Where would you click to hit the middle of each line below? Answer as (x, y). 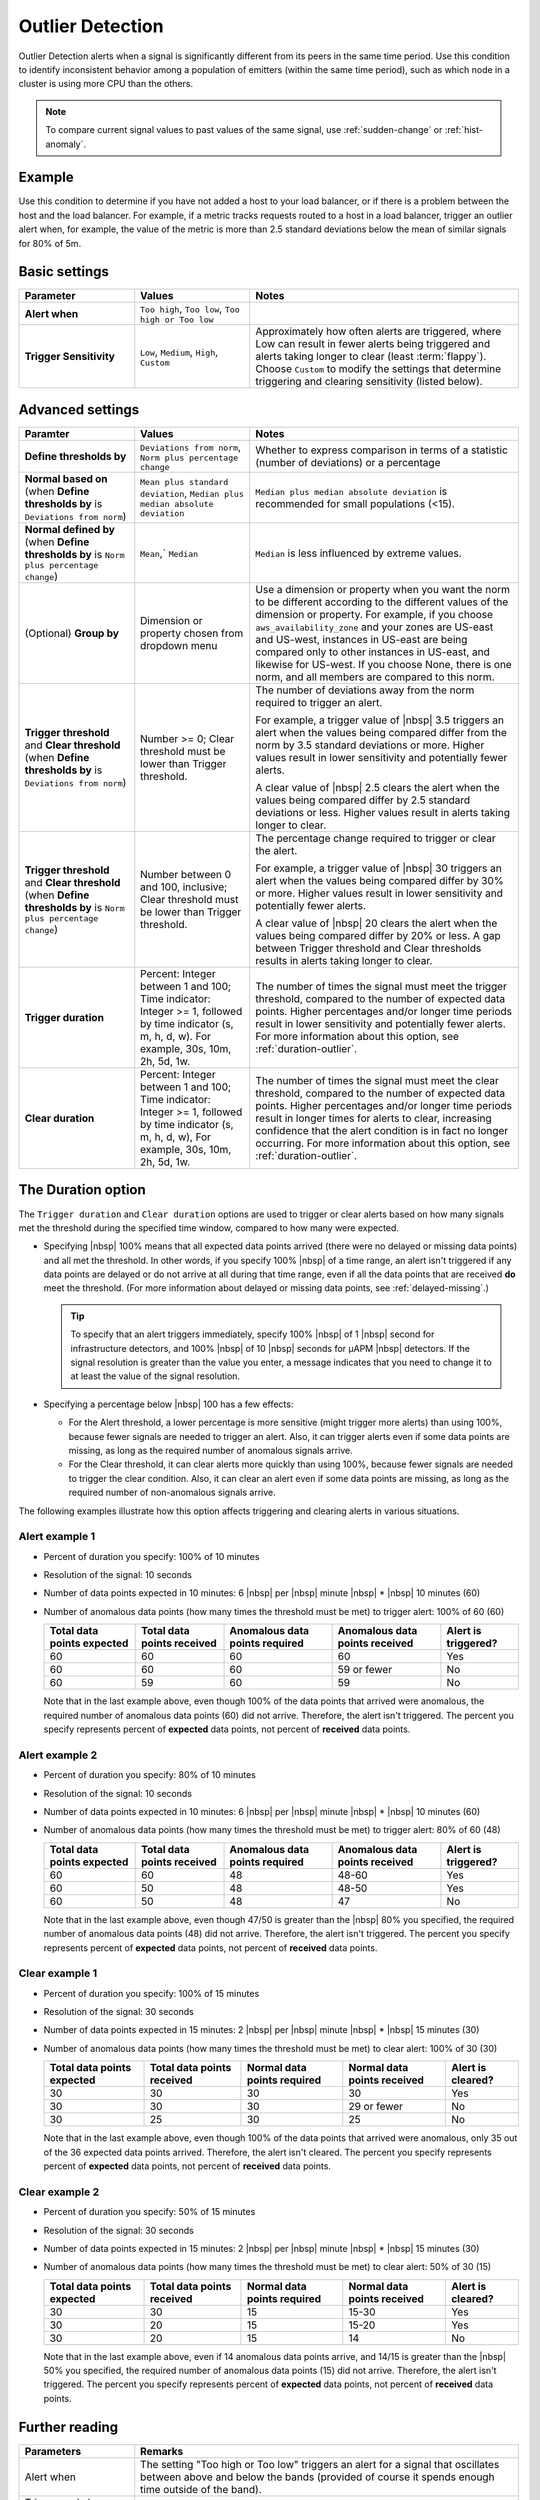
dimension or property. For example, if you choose (374, 614)
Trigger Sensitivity (69, 357)
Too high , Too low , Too (190, 309)
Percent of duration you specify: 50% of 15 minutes (149, 2212)
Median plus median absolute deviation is (351, 491)
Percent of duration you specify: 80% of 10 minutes (150, 1775)
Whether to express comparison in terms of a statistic (382, 450)
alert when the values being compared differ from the (381, 732)
